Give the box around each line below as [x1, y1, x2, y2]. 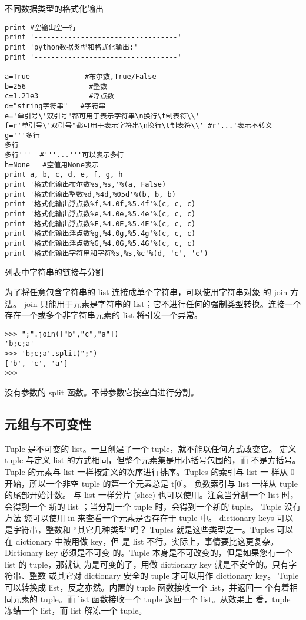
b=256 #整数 [5, 82, 108, 91]
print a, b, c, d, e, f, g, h [5, 170, 123, 179]
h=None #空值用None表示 [5, 160, 99, 169]
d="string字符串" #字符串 [5, 101, 106, 110]
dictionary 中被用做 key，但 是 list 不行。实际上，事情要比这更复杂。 [15, 535, 279, 547]
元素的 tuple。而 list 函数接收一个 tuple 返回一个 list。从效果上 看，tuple [12, 592, 291, 605]
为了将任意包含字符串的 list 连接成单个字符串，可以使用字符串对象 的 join [5, 285, 288, 298]
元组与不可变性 [5, 414, 91, 433]
